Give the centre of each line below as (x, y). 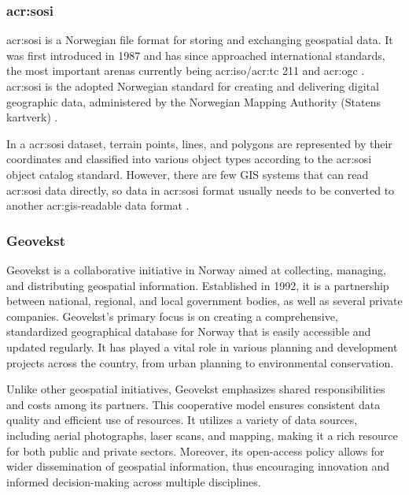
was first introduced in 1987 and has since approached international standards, (196, 55)
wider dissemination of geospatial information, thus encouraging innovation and (198, 466)
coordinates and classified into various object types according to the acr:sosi (189, 159)
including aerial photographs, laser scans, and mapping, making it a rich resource (202, 435)
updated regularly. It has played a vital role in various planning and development (202, 346)
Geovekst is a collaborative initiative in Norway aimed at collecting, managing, (196, 269)
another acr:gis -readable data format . (98, 205)
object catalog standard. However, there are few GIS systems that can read (188, 174)
